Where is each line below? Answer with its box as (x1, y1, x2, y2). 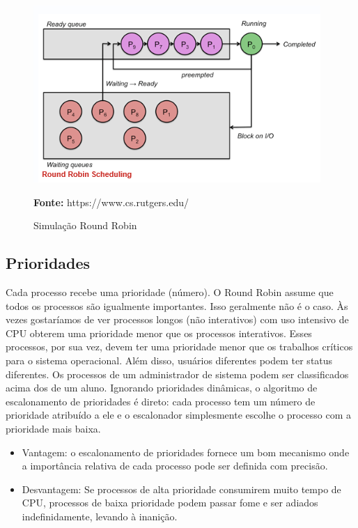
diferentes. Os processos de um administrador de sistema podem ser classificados (6, 366, 349, 381)
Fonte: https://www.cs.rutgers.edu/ (33, 194, 189, 209)
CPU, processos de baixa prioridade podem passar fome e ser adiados (22, 495, 318, 510)
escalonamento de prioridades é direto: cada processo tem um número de (6, 394, 316, 408)
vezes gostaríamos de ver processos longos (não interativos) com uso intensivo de (6, 312, 349, 327)
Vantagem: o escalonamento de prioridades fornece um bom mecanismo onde (22, 444, 350, 459)
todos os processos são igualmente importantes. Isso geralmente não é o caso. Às (6, 298, 348, 313)
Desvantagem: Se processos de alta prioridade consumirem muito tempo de (22, 481, 341, 496)
